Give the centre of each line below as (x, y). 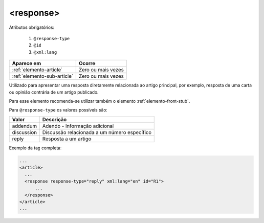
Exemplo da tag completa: (35, 148)
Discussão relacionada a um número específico (97, 132)
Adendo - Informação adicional (78, 126)
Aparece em (26, 64)
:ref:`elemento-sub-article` (43, 76)
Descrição (55, 119)
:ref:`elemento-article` (37, 70)
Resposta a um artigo (67, 138)
